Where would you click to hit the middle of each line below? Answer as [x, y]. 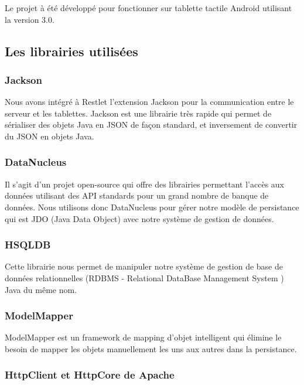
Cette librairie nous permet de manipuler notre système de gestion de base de [144, 266]
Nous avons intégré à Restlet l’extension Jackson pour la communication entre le [149, 102]
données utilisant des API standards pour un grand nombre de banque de [137, 195]
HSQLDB [28, 245]
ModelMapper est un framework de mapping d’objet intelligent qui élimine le [143, 337]
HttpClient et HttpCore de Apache [90, 375]
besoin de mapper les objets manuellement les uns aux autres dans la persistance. [151, 348]
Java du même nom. [41, 289]
